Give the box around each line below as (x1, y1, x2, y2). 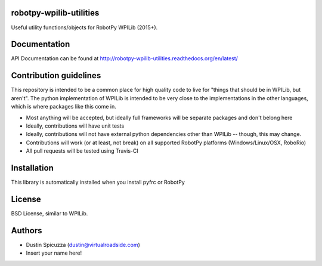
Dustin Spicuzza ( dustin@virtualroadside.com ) (26, 241, 140, 248)
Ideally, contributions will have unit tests (26, 122, 125, 129)
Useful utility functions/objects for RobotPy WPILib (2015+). (11, 24, 158, 31)
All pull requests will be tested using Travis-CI (26, 147, 138, 154)
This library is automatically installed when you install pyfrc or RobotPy (11, 178, 185, 185)
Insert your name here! (26, 249, 82, 256)
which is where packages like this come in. (11, 103, 116, 110)
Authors (11, 225, 42, 236)
